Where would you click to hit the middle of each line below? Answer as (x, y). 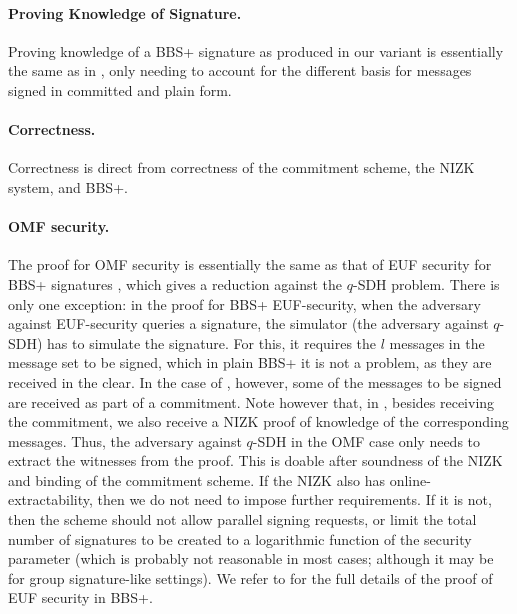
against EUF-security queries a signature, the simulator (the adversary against (248, 323)
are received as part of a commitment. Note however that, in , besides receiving (251, 401)
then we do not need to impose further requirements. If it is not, (294, 499)
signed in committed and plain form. (120, 89)
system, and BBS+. (68, 186)
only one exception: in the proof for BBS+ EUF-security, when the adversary (244, 303)
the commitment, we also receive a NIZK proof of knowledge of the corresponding (258, 421)
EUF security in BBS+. (80, 597)
